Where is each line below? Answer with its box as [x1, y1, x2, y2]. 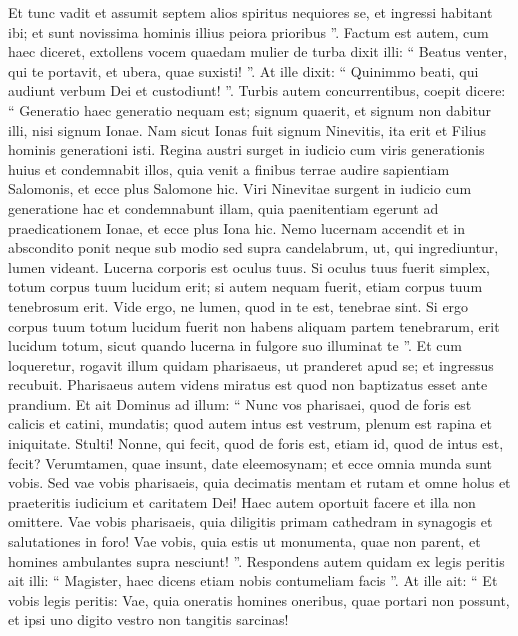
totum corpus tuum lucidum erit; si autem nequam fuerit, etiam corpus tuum [8, 276, 483, 297]
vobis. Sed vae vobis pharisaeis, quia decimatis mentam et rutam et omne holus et [8, 472, 511, 493]
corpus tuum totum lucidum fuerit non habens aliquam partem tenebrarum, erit [8, 315, 500, 336]
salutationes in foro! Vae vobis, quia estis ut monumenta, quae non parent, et [8, 531, 481, 552]
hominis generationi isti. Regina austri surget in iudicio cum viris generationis [8, 139, 485, 160]
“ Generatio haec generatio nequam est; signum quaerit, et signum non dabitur [8, 99, 492, 120]
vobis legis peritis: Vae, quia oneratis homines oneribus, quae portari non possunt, [8, 589, 510, 610]
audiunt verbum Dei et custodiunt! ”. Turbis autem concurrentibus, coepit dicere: [8, 80, 506, 101]
